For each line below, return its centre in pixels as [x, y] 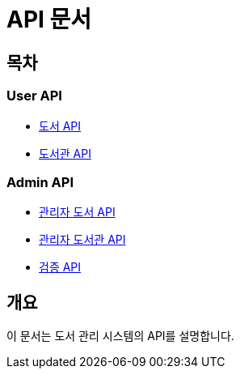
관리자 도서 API [77, 212]
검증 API [60, 267]
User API [34, 96]
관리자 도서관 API [82, 240]
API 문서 [49, 19]
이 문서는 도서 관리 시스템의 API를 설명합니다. [120, 336]
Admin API [40, 182]
